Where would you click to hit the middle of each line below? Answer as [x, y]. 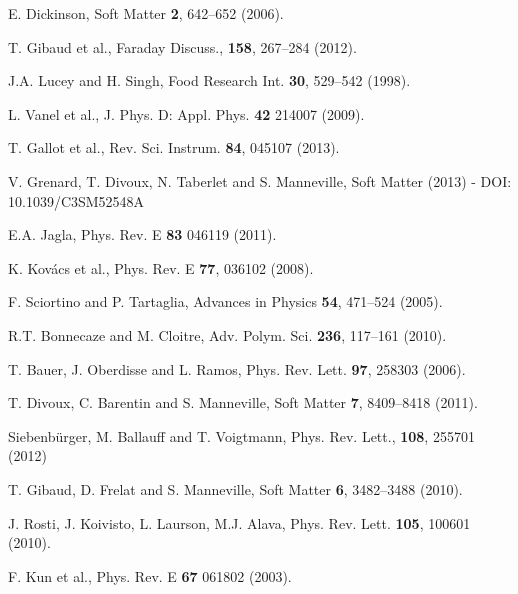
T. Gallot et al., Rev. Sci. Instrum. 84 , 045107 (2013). [174, 147]
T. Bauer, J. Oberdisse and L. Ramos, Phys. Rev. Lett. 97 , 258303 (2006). [237, 368]
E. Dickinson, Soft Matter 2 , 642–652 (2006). [146, 13]
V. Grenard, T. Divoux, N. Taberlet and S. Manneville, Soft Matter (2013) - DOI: [260, 180]
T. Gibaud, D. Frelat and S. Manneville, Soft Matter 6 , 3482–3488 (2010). [235, 488]
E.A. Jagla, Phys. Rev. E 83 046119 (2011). [142, 234]
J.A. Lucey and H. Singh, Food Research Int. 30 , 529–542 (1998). [209, 80]
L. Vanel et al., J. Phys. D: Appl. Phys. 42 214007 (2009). [186, 113]
